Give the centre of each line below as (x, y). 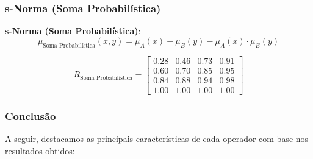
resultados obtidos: (40, 150)
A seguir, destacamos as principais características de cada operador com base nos (157, 138)
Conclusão (31, 115)
